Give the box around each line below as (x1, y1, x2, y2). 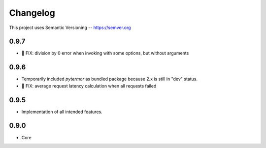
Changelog (9, 7, 55, 18)
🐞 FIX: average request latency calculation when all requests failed (21, 83, 157, 89)
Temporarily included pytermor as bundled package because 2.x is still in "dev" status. (21, 76, 198, 82)
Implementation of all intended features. (21, 109, 103, 115)
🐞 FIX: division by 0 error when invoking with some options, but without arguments (21, 50, 189, 56)
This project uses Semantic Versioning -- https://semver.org (9, 25, 131, 30)
